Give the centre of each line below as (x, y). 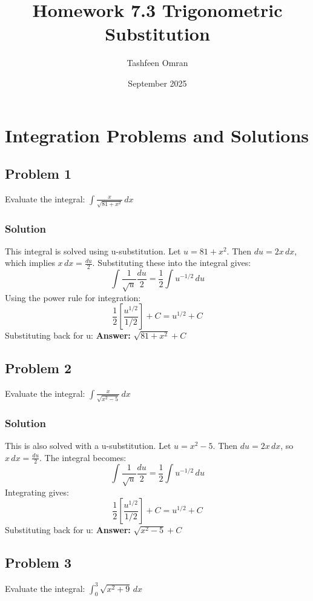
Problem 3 (38, 563)
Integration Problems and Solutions (157, 135)
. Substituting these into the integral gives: (172, 263)
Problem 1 (38, 174)
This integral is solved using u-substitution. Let (93, 251)
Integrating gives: (37, 492)
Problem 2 (38, 368)
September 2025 (157, 83)
